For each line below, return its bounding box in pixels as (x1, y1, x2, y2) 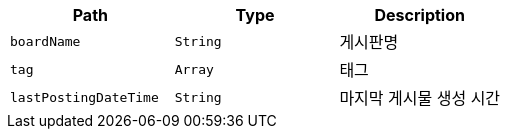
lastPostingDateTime (10, 89, 159, 105)
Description (374, 5, 465, 25)
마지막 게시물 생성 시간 (339, 88, 501, 108)
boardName (10, 33, 81, 49)
